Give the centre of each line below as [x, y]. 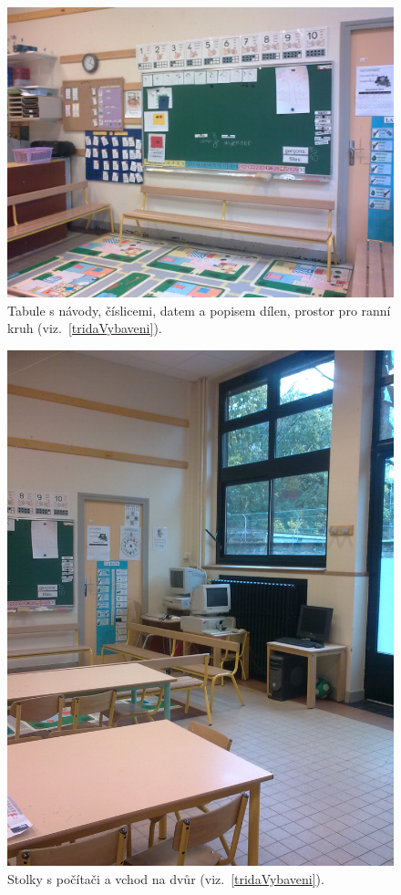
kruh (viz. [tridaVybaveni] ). [85, 328]
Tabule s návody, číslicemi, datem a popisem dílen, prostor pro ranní [199, 310]
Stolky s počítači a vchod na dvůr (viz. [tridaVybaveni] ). [166, 878]
